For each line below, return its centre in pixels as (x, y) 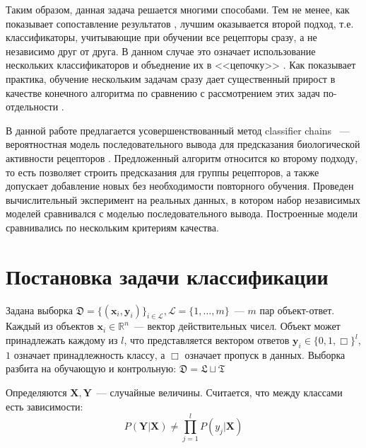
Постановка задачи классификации (167, 276)
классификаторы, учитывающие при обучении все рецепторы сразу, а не (161, 37)
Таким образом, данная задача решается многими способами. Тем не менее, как (178, 9)
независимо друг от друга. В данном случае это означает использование (161, 51)
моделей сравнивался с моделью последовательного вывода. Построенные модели (182, 213)
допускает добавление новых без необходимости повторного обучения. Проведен (180, 186)
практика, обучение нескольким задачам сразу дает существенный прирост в (171, 78)
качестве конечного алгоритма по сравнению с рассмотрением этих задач (163, 92)
